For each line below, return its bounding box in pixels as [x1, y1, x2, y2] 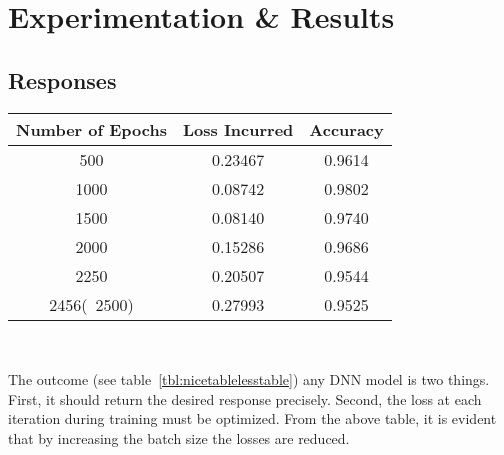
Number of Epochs [16, 117, 167, 141]
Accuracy [309, 117, 384, 141]
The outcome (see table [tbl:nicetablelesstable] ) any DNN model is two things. [8, 369, 490, 390]
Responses [8, 64, 117, 95]
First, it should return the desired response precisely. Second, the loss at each [8, 388, 482, 409]
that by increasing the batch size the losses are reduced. [8, 427, 350, 448]
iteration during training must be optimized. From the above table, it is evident [8, 408, 497, 429]
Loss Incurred [182, 117, 294, 141]
